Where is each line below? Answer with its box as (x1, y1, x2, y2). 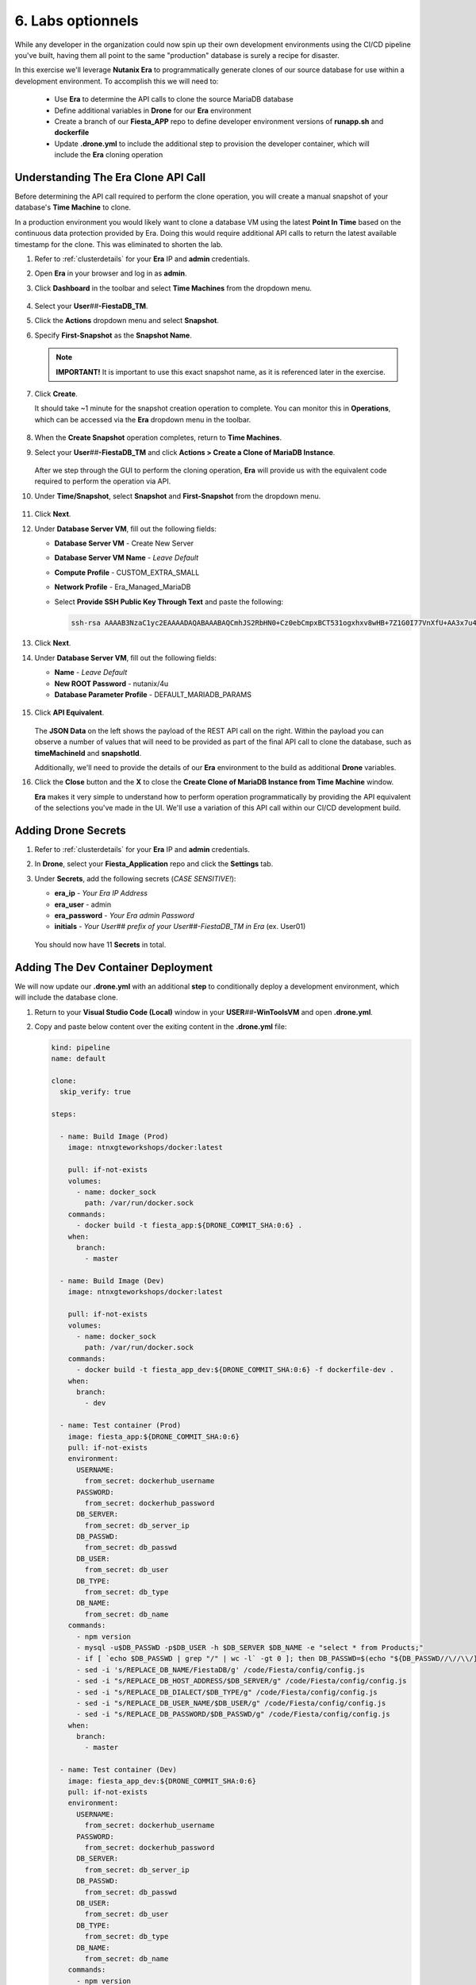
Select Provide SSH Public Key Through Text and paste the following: (54, 596, 284, 607)
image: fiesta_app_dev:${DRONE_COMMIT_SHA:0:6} (67, 1776, 257, 1786)
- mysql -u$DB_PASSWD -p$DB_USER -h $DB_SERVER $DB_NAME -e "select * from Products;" (76, 1643, 424, 1652)
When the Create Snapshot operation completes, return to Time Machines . (34, 433, 282, 442)
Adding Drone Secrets (14, 823, 126, 837)
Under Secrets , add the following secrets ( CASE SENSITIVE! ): (34, 873, 236, 883)
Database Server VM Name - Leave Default (54, 553, 199, 563)
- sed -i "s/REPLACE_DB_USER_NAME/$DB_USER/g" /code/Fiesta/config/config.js (76, 1698, 386, 1707)
